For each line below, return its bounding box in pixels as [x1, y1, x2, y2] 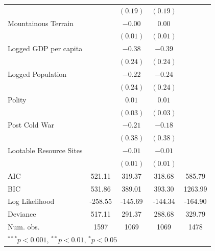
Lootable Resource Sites [8, 145, 83, 156]
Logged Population [8, 68, 67, 79]
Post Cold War [8, 119, 54, 130]
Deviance [8, 208, 36, 219]
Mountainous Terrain [8, 17, 74, 28]
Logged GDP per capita [8, 43, 83, 54]
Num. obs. [8, 221, 40, 232]
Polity [8, 94, 27, 104]
